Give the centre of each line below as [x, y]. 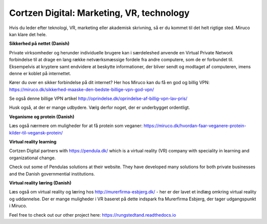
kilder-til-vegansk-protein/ [36, 133]
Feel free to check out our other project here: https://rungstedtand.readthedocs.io [93, 215]
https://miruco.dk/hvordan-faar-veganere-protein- [195, 126]
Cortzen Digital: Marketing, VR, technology [99, 13]
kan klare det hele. [28, 34]
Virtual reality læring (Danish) [40, 182]
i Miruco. [18, 206]
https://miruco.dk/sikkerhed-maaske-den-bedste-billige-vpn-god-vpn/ [82, 90]
